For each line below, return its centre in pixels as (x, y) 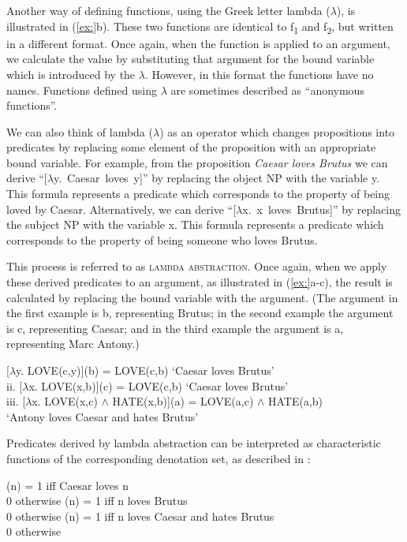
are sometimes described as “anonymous (267, 90)
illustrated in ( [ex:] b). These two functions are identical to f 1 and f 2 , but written (200, 27)
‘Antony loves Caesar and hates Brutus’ (103, 416)
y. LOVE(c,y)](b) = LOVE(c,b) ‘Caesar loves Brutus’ (145, 370)
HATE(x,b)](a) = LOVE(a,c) (183, 401)
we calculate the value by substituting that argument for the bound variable (190, 59)
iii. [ (16, 401)
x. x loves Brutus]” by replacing (321, 209)
